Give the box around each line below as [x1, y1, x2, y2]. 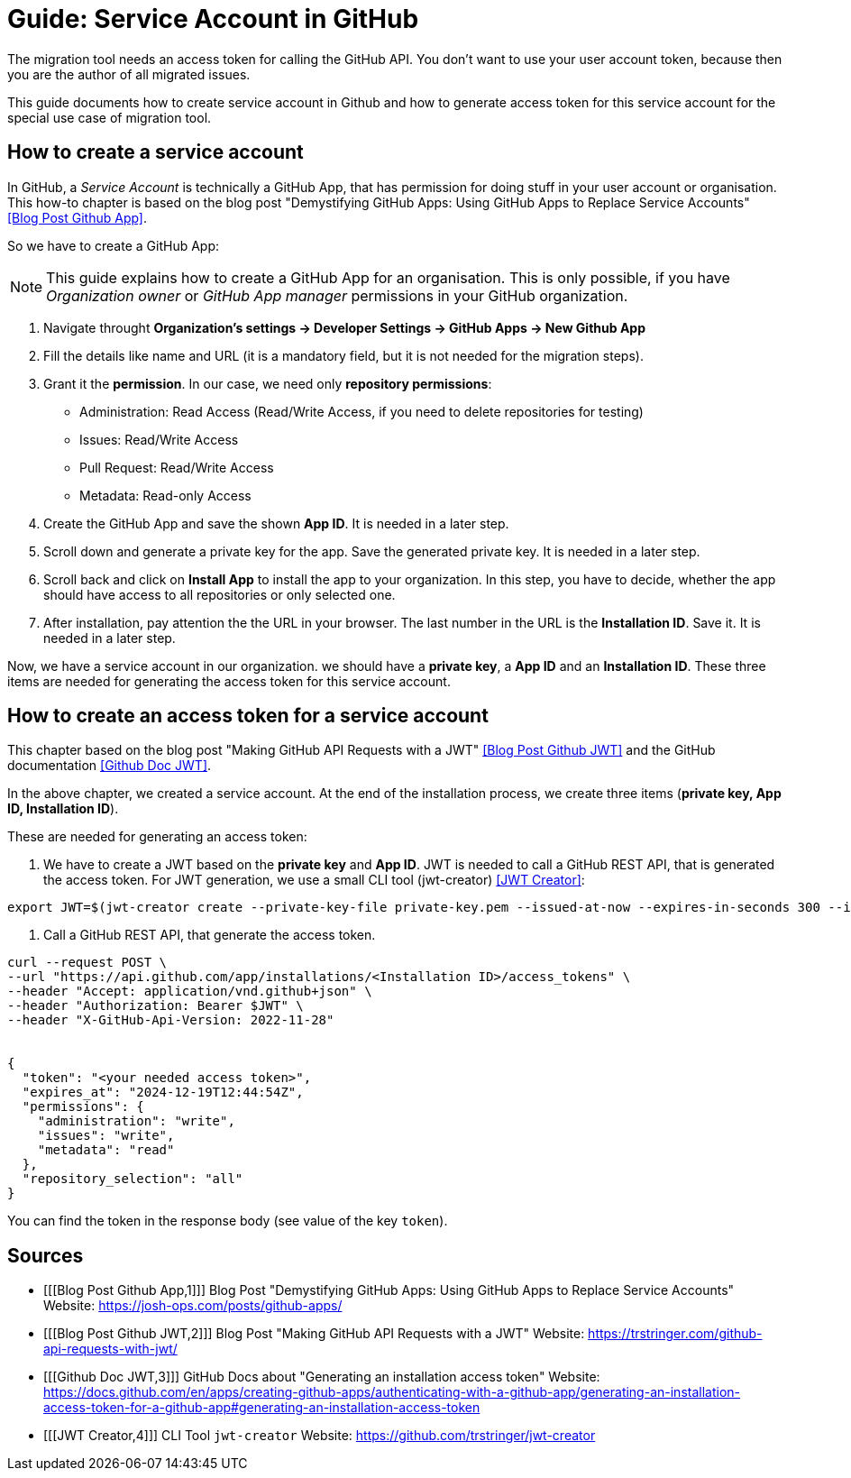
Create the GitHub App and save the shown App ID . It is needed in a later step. [43, 515, 509, 531]
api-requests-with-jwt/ [43, 1341, 178, 1357]
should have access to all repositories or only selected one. [43, 586, 396, 602]
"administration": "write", [37, 1114, 235, 1129]
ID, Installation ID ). [7, 801, 119, 817]
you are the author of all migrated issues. [7, 66, 251, 82]
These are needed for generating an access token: [7, 829, 307, 845]
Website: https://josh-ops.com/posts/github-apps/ [43, 1298, 343, 1314]
